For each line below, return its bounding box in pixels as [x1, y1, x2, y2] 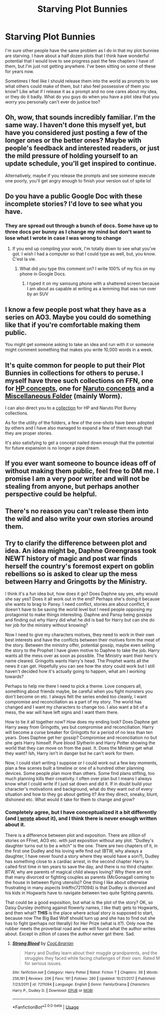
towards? [5, 673, 24, 679]
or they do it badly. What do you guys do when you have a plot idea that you [5, 94, 160, 100]
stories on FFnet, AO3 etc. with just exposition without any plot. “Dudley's [5, 837, 154, 843]
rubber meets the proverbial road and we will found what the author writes [5, 925, 156, 931]
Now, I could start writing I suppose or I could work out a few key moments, [5, 760, 158, 766]
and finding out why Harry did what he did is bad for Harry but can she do [5, 617, 155, 623]
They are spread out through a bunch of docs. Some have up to [5, 222, 159, 229]
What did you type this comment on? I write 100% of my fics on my [19, 266, 156, 272]
